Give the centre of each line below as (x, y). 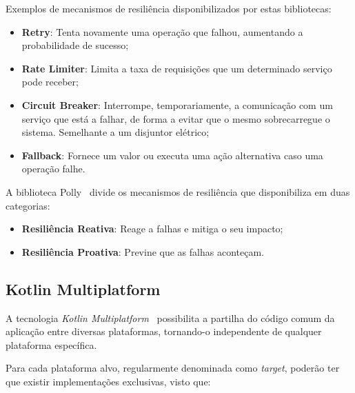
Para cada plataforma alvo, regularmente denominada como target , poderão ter (173, 368)
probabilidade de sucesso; (75, 45)
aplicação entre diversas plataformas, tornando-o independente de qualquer (164, 331)
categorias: (28, 205)
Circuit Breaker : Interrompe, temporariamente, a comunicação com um (177, 104)
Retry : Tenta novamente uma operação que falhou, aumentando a (162, 31)
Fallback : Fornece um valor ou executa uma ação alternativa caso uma (172, 155)
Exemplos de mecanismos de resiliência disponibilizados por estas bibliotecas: (169, 8)
